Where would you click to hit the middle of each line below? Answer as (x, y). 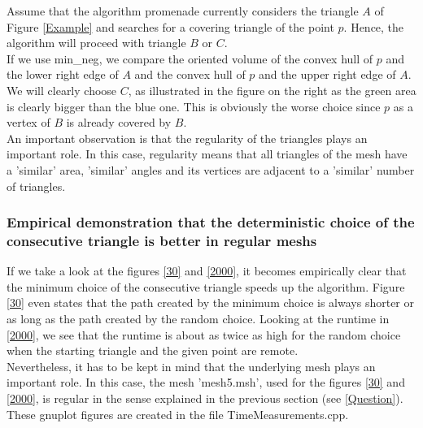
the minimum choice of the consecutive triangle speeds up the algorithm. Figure (206, 286)
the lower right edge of (63, 74)
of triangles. (36, 186)
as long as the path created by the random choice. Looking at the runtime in (198, 319)
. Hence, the (374, 26)
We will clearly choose (62, 90)
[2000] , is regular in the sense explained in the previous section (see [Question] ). (205, 398)
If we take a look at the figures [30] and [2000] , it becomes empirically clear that (207, 271)
